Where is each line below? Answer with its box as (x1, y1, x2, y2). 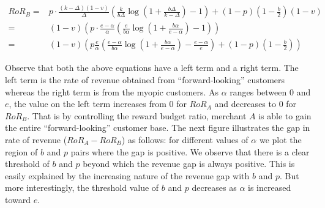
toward (5, 193, 31, 206)
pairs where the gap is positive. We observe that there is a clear (70, 145, 310, 158)
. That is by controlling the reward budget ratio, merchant (27, 109, 247, 122)
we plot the (259, 133, 302, 146)
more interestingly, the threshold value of (5, 181, 159, 194)
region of (5, 145, 38, 158)
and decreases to (214, 97, 276, 110)
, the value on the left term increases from (9, 97, 166, 110)
